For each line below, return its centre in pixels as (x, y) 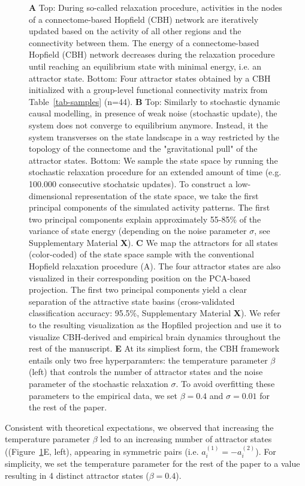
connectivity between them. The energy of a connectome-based (144, 42)
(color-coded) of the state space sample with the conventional (141, 254)
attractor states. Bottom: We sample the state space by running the (153, 160)
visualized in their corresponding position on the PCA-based (140, 277)
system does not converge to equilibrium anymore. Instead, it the (149, 124)
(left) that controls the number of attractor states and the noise (146, 372)
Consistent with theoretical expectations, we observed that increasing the (139, 427)
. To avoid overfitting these (225, 383)
